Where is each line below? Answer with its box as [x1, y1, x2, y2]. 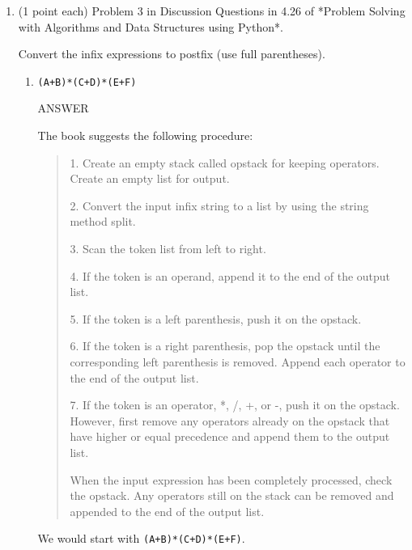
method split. [70, 213, 136, 230]
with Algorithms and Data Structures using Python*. [18, 18, 283, 35]
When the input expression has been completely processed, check [70, 471, 393, 488]
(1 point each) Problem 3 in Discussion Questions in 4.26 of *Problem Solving [18, 2, 406, 19]
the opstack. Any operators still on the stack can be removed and [70, 487, 394, 504]
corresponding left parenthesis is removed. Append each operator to [70, 353, 406, 370]
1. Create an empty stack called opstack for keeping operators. [70, 154, 380, 171]
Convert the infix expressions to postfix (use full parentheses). [18, 45, 325, 62]
